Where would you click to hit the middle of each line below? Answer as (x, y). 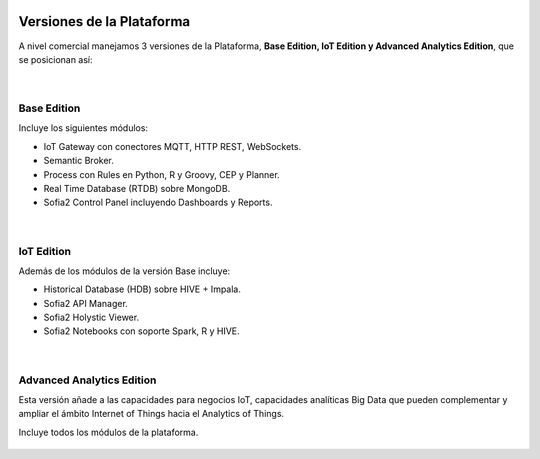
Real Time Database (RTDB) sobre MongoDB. (137, 188)
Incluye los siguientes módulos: (83, 128)
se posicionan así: (56, 59)
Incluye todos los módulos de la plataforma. (108, 432)
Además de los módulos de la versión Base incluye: (124, 271)
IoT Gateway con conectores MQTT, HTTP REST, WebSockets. (172, 146)
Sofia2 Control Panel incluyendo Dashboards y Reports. (158, 202)
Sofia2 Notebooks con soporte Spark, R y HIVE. (141, 331)
